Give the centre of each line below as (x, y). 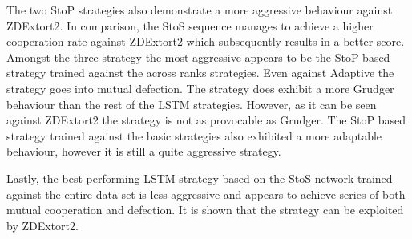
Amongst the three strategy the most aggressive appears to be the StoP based (198, 57)
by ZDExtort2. (42, 225)
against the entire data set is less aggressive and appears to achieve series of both (206, 194)
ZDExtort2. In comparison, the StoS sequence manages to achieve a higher (190, 25)
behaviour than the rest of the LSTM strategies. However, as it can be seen (192, 104)
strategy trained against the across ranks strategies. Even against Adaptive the (200, 73)
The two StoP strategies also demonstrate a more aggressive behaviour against (200, 10)
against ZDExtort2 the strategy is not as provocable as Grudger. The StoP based (206, 120)
